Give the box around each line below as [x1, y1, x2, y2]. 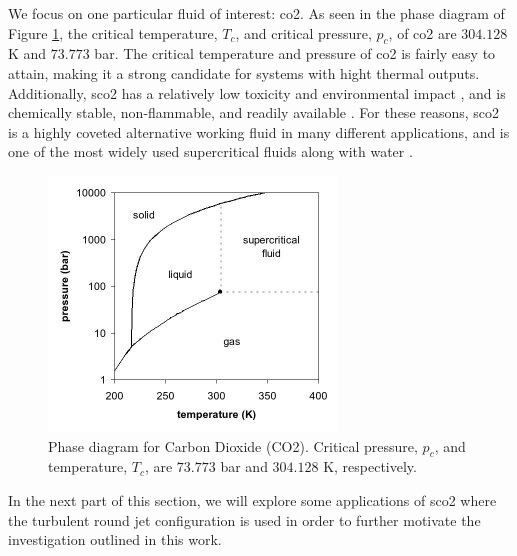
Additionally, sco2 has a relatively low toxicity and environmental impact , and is [8, 82, 506, 103]
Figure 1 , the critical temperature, [8, 22, 218, 43]
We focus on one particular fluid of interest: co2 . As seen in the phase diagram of [8, 3, 505, 23]
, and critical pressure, [235, 22, 372, 43]
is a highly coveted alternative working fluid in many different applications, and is [8, 121, 510, 142]
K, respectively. [323, 456, 417, 477]
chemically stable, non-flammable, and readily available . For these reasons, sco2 [8, 102, 500, 123]
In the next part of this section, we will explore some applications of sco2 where [8, 489, 497, 510]
